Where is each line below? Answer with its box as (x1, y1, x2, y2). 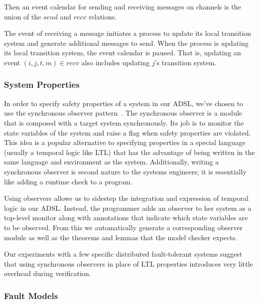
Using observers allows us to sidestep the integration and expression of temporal (4, 193, 249, 203)
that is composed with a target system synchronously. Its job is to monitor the (4, 117, 244, 128)
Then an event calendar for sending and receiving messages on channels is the (4, 1, 241, 11)
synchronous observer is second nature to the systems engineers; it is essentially (4, 166, 247, 176)
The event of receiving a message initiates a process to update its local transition (4, 28, 252, 38)
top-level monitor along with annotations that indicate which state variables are (4, 212, 248, 223)
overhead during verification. (4, 268, 91, 279)
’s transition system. (154, 57, 217, 67)
